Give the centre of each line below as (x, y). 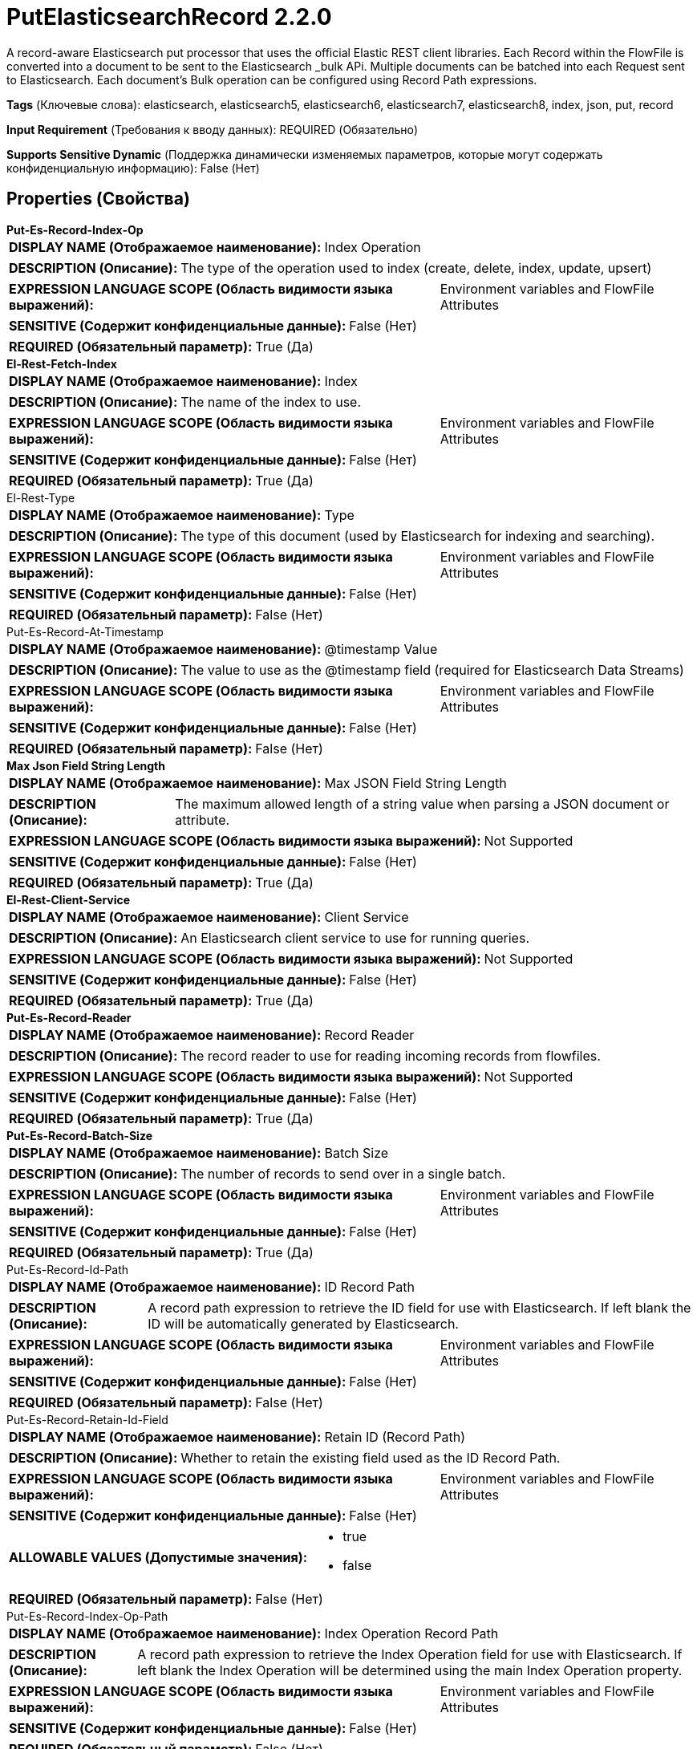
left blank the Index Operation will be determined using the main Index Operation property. (410, 1670)
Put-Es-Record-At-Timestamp (85, 631)
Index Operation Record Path (411, 1633)
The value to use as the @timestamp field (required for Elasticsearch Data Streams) (432, 670)
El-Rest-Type (41, 497)
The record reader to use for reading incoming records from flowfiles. (391, 1055)
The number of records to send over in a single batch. (343, 1173)
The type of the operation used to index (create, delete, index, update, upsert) (416, 268)
